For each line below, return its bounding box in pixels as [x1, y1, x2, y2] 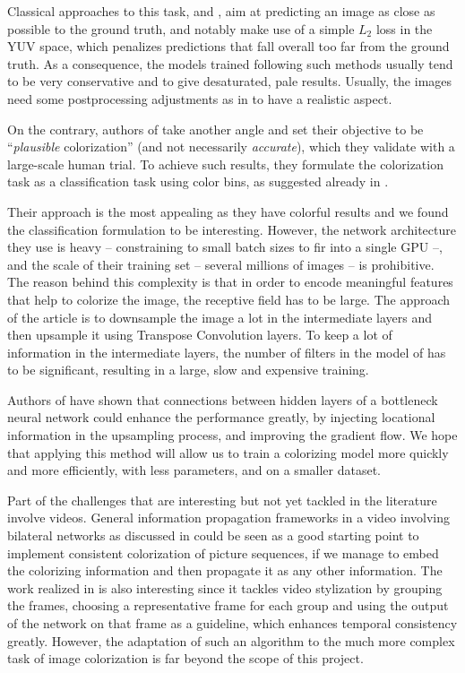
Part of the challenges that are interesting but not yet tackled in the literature [7, 490, 437, 509]
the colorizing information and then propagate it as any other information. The [7, 561, 443, 580]
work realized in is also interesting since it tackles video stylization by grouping [7, 578, 443, 597]
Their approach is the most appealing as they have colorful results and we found [7, 202, 449, 220]
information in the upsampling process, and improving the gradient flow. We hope [7, 426, 458, 444]
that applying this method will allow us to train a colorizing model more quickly [7, 443, 449, 462]
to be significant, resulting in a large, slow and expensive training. [7, 360, 369, 379]
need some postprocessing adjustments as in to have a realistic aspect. [7, 89, 392, 108]
